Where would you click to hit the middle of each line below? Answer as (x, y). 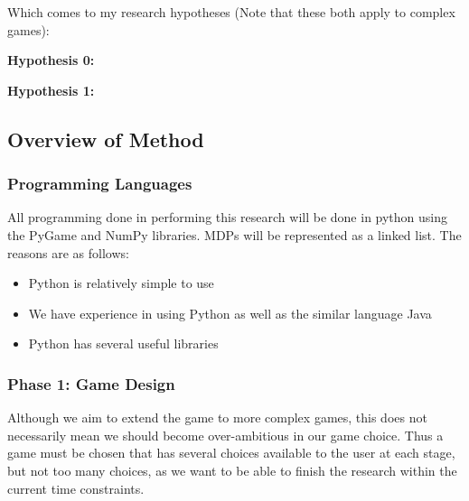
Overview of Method (106, 139)
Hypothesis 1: (51, 90)
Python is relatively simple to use (121, 283)
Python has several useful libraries (123, 343)
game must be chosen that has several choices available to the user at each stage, (231, 453)
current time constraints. (76, 488)
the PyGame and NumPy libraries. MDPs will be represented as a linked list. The (234, 234)
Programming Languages (100, 184)
